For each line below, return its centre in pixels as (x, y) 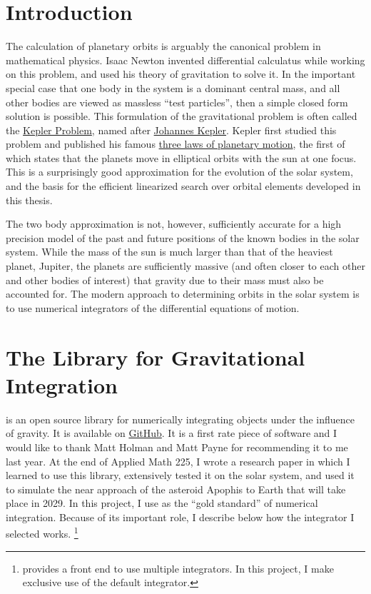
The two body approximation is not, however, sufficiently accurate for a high (174, 224)
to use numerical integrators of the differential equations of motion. (153, 307)
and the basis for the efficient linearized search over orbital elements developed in (183, 186)
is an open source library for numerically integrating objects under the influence (180, 419)
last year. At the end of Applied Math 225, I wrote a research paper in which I (178, 461)
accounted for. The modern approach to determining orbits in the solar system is (183, 294)
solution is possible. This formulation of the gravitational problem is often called (182, 116)
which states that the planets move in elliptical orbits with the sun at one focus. (181, 157)
